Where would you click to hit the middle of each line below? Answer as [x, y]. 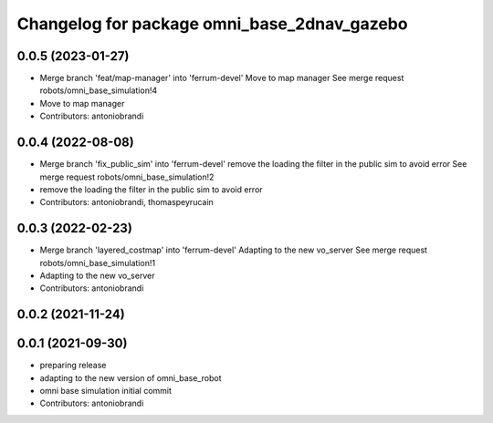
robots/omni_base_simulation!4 [99, 90]
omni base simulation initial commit [106, 391]
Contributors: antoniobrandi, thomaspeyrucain [126, 202]
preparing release [73, 366]
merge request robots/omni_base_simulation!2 [127, 177]
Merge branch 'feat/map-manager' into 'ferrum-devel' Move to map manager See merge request [222, 78]
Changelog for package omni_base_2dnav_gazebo [212, 24]
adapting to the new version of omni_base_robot [131, 377]
